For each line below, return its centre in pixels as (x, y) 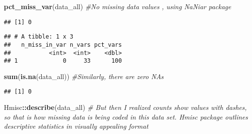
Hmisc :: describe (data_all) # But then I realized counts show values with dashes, (126, 107)
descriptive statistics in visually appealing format (76, 126)
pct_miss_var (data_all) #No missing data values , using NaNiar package (118, 6)
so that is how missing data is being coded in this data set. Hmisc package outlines (126, 116)
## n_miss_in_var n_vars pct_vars (63, 45)
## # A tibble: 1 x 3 (39, 37)
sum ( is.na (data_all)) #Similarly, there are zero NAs (84, 76)
